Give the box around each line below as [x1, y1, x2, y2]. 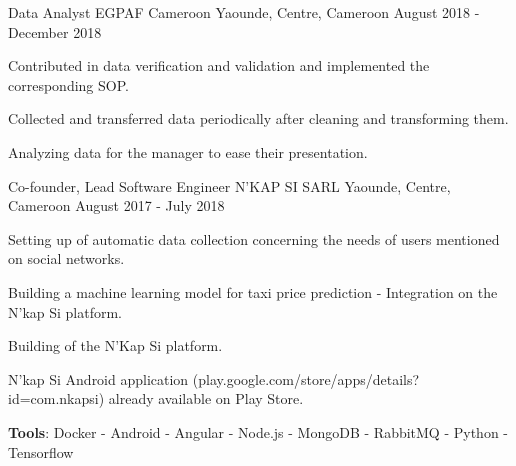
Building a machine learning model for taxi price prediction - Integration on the [8, 281, 498, 302]
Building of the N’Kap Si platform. [8, 335, 223, 356]
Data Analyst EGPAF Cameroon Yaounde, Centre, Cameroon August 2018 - [8, 2, 480, 22]
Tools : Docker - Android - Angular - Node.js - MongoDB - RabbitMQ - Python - [8, 421, 509, 442]
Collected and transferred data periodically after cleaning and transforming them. [8, 108, 509, 129]
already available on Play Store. [108, 388, 304, 409]
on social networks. [8, 248, 125, 269]
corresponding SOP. [8, 74, 129, 95]
